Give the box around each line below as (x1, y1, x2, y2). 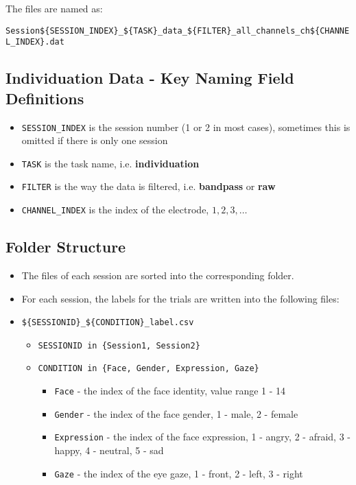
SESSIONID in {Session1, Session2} (38, 340, 200, 351)
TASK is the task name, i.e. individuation (21, 156, 200, 170)
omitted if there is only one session (21, 133, 168, 147)
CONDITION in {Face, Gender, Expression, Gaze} (38, 364, 259, 374)
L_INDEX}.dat (5, 37, 64, 47)
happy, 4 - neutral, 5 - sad (54, 443, 164, 458)
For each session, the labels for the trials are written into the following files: (21, 291, 340, 305)
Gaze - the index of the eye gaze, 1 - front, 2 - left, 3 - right (54, 466, 303, 480)
